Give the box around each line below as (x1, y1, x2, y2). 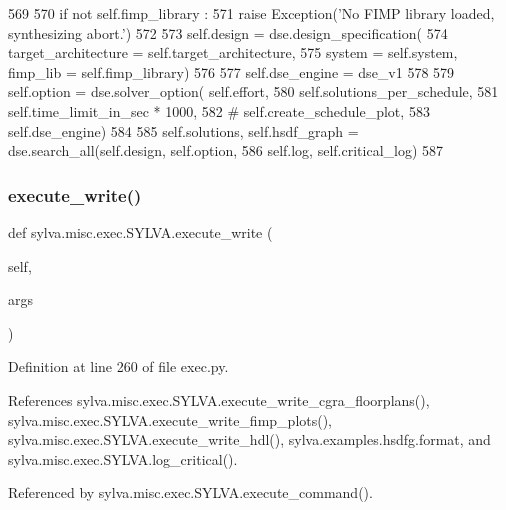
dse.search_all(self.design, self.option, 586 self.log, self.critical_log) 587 (8, 140, 444, 161)
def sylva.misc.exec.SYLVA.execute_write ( (8, 221, 273, 242)
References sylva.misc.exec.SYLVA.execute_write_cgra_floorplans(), (8, 389, 430, 410)
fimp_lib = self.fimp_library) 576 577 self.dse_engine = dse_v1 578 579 (8, 61, 455, 82)
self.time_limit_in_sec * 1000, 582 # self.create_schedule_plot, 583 (8, 100, 430, 121)
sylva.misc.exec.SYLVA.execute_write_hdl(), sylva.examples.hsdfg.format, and (8, 429, 491, 450)
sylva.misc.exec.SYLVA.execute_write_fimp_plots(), (8, 409, 333, 430)
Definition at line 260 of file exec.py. (8, 356, 229, 377)
